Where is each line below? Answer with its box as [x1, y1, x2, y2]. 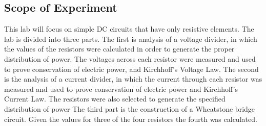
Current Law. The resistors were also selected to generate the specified [4, 93, 226, 104]
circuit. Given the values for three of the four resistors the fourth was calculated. [4, 113, 257, 124]
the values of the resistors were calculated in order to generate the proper [4, 43, 235, 54]
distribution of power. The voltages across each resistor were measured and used [4, 53, 256, 64]
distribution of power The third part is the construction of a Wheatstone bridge [4, 103, 255, 114]
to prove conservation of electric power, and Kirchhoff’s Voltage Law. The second [4, 63, 259, 74]
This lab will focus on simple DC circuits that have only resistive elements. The [4, 23, 254, 34]
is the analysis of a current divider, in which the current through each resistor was [4, 73, 262, 84]
